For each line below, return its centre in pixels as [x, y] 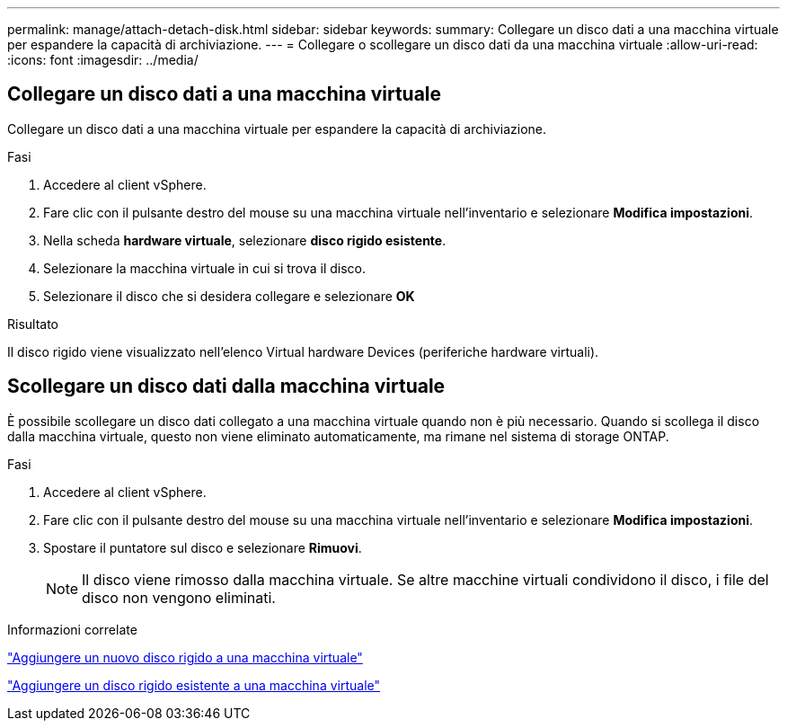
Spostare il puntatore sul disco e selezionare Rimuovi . [203, 547]
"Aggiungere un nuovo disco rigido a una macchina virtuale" [185, 657]
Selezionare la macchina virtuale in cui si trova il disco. [205, 268]
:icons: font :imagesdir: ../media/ [103, 60]
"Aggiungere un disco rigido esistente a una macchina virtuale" [194, 685]
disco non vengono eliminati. [179, 597]
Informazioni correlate [72, 629]
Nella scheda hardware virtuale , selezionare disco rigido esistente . [245, 240]
